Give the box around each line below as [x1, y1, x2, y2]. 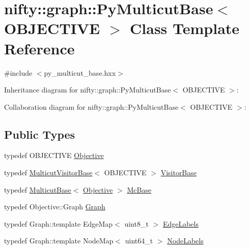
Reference [4, 38, 75, 58]
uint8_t [124, 218, 149, 229]
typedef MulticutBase [4, 184, 71, 195]
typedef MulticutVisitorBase [4, 167, 93, 178]
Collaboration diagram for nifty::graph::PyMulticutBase [4, 101, 179, 112]
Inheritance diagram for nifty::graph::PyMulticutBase [4, 84, 171, 95]
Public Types [4, 126, 75, 142]
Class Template [130, 18, 240, 39]
